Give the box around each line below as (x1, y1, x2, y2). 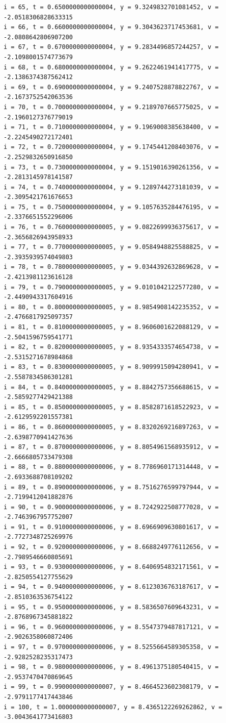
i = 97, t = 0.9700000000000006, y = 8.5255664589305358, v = (4, 643, 219, 651)
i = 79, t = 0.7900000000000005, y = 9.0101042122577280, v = (4, 283, 219, 291)
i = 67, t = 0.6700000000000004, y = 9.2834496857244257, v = (4, 43, 219, 51)
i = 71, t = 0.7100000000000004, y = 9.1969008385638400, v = (4, 123, 219, 131)
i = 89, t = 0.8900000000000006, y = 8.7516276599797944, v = (4, 483, 219, 491)
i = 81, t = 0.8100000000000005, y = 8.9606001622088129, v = (4, 323, 219, 331)
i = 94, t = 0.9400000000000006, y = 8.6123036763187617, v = (4, 583, 219, 591)
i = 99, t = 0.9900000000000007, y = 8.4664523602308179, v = (4, 683, 219, 691)
